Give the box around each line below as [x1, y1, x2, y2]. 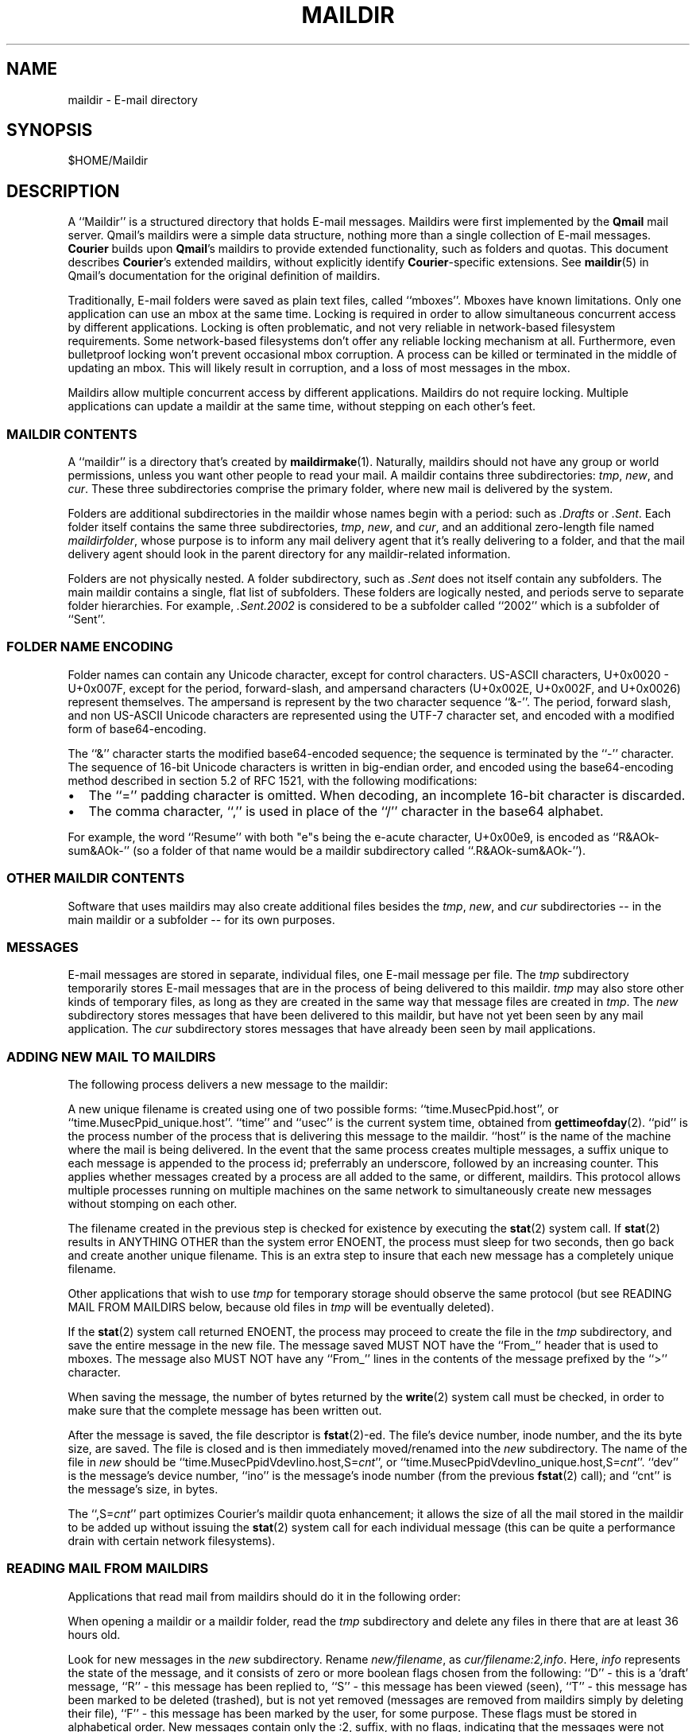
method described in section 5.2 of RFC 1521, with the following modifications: [68, 773, 478, 787]
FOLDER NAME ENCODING [6, 639, 173, 655]
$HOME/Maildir [68, 153, 149, 168]
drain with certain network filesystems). [68, 1534, 276, 1548]
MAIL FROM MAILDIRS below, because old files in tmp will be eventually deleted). [68, 1300, 494, 1315]
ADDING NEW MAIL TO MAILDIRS [6, 1048, 216, 1065]
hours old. [68, 1627, 121, 1641]
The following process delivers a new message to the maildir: [68, 1078, 389, 1092]
